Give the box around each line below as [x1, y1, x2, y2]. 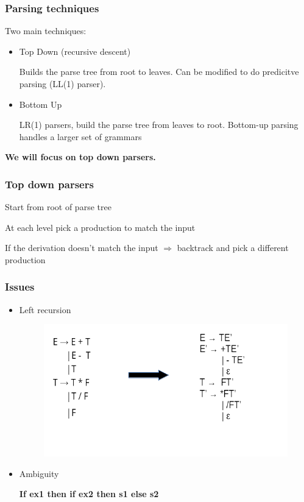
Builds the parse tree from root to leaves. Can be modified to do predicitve [19, 65, 299, 78]
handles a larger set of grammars [19, 130, 142, 143]
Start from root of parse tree [5, 200, 111, 213]
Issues [5, 279, 35, 294]
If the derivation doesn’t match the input [5, 241, 158, 254]
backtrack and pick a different [177, 241, 289, 254]
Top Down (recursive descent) [19, 44, 131, 57]
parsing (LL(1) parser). [19, 77, 106, 90]
